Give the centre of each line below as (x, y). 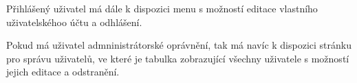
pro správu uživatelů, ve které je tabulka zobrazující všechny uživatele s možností (178, 58)
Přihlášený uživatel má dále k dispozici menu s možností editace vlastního (162, 8)
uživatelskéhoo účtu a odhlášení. (74, 22)
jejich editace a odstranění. (63, 72)
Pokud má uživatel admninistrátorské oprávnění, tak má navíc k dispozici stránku (179, 45)
